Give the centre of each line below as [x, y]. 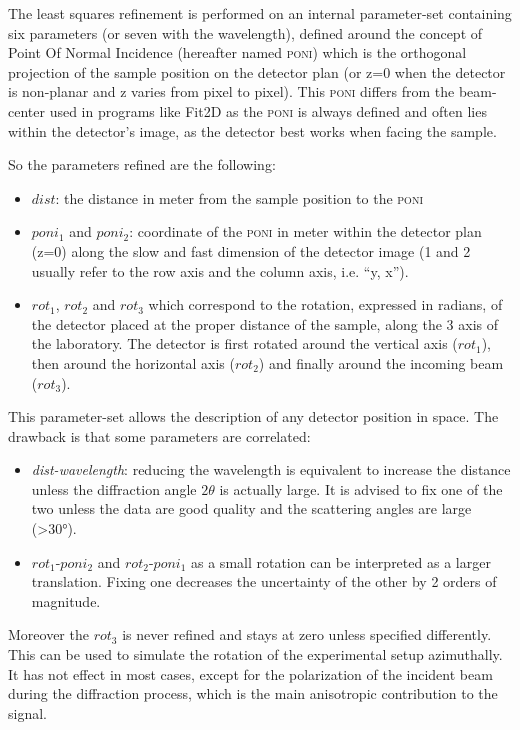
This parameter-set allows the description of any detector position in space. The [253, 416]
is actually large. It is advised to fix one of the [361, 488]
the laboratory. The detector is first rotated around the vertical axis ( [244, 343]
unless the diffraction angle [114, 488]
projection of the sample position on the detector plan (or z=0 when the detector [257, 71]
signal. [27, 712]
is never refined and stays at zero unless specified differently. [307, 634]
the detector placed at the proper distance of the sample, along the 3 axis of [265, 323]
